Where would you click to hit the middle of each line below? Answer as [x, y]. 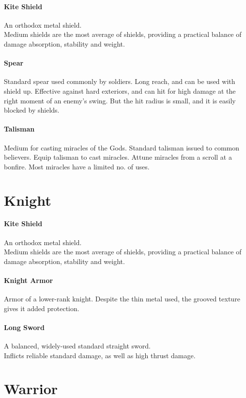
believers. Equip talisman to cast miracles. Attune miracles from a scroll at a [118, 157]
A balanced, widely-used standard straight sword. [77, 346]
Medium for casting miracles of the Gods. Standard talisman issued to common [122, 147]
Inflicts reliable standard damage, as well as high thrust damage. [100, 355]
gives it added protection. [42, 308]
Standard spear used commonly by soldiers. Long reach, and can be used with [120, 81]
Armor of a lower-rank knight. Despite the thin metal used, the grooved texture [122, 299]
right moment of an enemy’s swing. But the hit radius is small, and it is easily [120, 100]
